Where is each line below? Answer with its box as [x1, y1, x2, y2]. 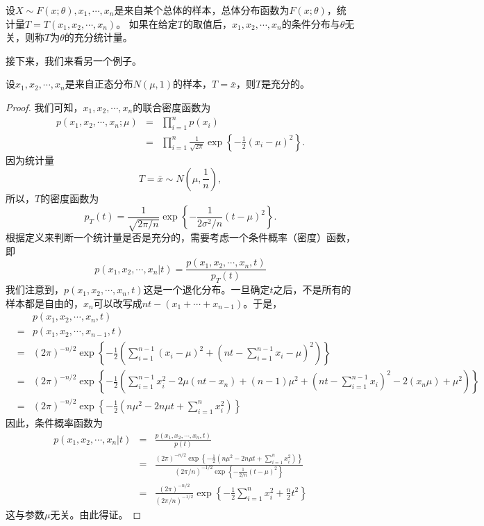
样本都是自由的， [6, 295, 83, 310]
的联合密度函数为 [133, 99, 211, 114]
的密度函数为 [40, 190, 99, 205]
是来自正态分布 [65, 76, 133, 91]
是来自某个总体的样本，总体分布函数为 [114, 3, 290, 17]
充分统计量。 [74, 30, 133, 44]
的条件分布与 [281, 16, 340, 31]
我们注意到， [6, 282, 64, 297]
